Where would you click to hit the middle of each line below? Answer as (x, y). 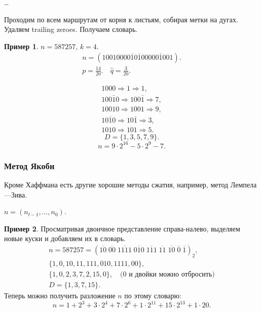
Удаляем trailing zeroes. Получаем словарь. (71, 29)
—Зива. (16, 194)
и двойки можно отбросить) (172, 274)
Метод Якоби (29, 165)
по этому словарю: (153, 295)
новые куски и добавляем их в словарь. (65, 238)
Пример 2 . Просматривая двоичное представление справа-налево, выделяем (122, 228)
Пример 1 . (21, 46)
